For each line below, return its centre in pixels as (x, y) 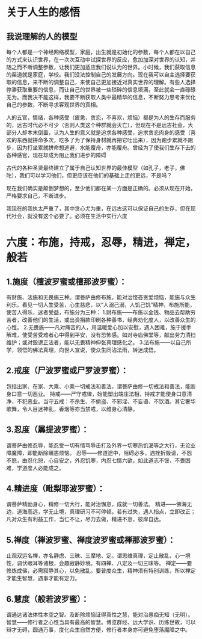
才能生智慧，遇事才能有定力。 (43, 578)
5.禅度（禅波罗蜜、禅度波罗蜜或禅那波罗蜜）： (91, 540)
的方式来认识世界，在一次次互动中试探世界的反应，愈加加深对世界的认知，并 (101, 60)
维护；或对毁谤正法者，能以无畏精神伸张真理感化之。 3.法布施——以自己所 (99, 342)
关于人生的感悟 (43, 12)
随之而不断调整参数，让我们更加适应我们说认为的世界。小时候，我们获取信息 (101, 67)
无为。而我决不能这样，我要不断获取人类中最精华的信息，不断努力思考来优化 (101, 97)
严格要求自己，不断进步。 (38, 196)
